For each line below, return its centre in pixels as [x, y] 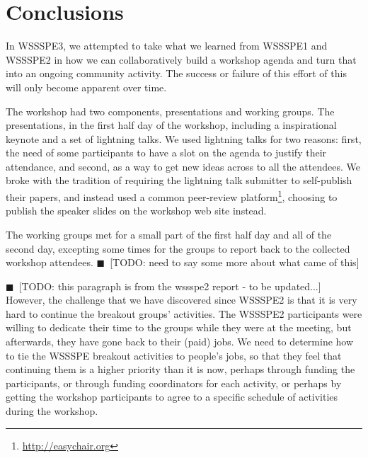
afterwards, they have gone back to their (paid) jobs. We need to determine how [180, 342]
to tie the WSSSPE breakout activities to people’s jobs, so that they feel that [174, 355]
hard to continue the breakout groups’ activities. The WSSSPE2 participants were [184, 313]
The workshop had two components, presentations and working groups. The [170, 111]
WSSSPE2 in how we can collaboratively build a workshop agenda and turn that [181, 59]
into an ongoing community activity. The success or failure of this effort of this [176, 73]
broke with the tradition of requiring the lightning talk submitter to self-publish [179, 180]
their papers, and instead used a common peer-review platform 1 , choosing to [172, 196]
